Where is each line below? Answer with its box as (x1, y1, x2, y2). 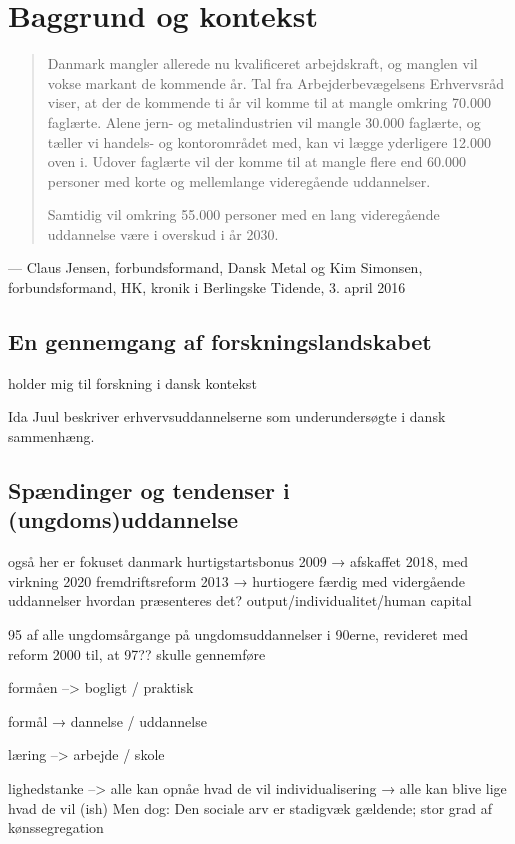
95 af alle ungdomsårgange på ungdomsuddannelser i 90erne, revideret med (8, 624, 469, 645)
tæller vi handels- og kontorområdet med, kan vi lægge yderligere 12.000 (47, 131, 492, 152)
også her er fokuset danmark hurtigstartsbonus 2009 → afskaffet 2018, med (8, 551, 468, 572)
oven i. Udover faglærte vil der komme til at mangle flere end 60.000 (47, 151, 466, 172)
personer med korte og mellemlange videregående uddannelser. (47, 170, 431, 191)
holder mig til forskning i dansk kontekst (8, 372, 257, 393)
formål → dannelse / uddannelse (8, 710, 207, 731)
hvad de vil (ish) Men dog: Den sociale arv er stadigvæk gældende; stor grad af (8, 797, 493, 818)
